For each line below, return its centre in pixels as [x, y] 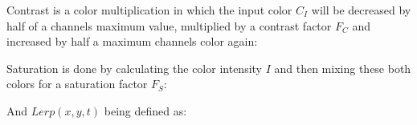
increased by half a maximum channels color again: [132, 41]
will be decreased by [361, 10]
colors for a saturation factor [77, 84]
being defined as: [145, 110]
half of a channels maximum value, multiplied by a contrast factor [169, 25]
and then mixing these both [343, 68]
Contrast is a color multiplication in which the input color [149, 10]
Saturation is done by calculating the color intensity [134, 68]
